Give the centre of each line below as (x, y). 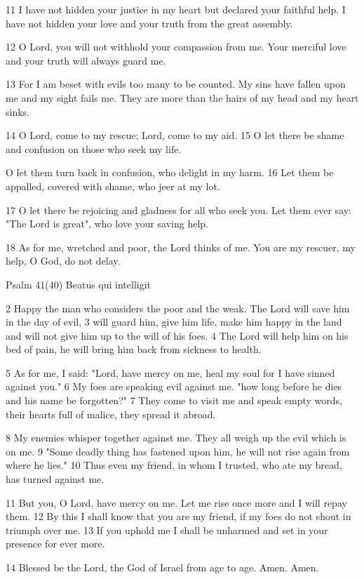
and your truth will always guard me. (86, 60)
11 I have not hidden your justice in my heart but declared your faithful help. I (176, 9)
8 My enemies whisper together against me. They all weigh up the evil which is (176, 438)
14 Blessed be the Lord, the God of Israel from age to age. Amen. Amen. (162, 567)
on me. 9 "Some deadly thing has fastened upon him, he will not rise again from (178, 451)
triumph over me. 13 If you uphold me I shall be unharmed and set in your (167, 530)
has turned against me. (55, 479)
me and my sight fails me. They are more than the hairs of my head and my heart (182, 97)
